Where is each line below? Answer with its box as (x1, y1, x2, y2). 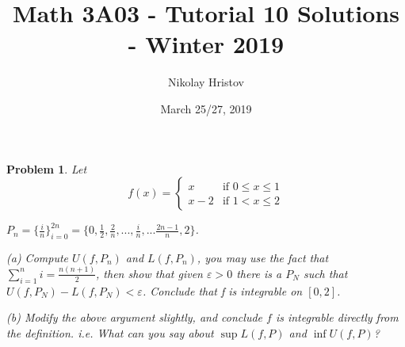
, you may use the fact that (197, 249, 329, 265)
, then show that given (96, 265, 203, 281)
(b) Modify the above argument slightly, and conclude (6, 309, 262, 326)
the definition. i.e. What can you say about (6, 324, 214, 341)
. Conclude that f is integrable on (142, 282, 303, 299)
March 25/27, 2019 (160, 100, 252, 116)
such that (303, 265, 348, 281)
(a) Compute (6, 249, 69, 265)
